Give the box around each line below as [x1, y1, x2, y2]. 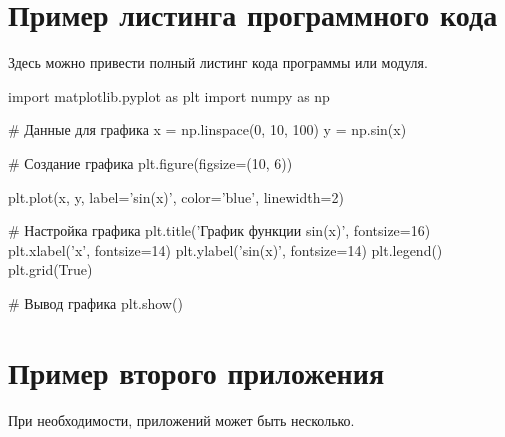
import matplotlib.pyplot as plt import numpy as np [8, 85, 330, 106]
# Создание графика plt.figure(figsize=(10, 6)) [8, 152, 293, 173]
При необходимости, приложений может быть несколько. [8, 409, 355, 430]
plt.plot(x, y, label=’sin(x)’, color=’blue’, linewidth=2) [8, 186, 344, 207]
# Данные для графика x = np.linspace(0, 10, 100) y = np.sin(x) [8, 119, 407, 140]
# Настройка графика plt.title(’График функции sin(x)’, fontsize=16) [8, 220, 431, 241]
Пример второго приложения [8, 351, 385, 392]
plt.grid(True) [8, 259, 93, 280]
